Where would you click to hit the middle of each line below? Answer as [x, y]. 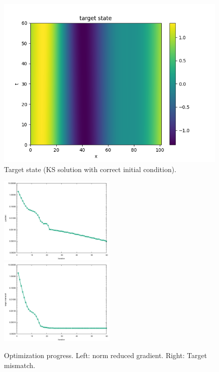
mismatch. [20, 365]
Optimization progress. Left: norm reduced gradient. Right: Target [106, 355]
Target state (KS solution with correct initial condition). [90, 169]
